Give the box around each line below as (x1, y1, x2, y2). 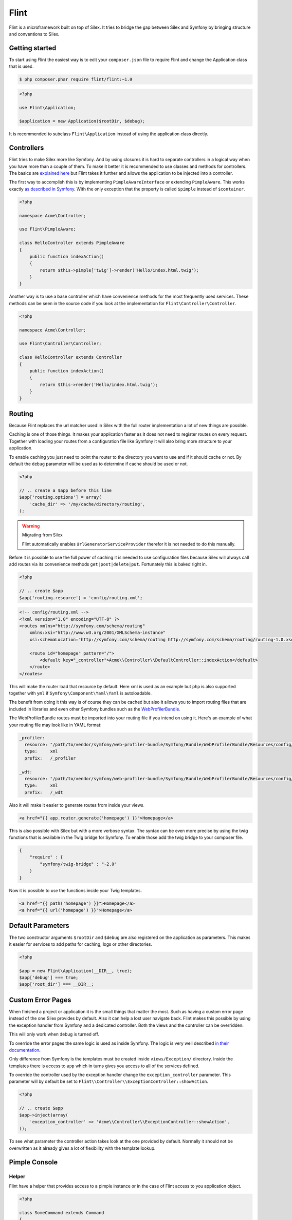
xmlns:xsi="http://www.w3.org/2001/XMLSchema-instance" (29, 630, 166, 635)
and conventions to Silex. (9, 31, 60, 37)
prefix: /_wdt (24, 790, 63, 795)
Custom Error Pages (9, 996, 72, 1004)
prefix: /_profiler (24, 755, 76, 761)
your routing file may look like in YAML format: (9, 722, 102, 728)
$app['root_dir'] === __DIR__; (19, 981, 94, 987)
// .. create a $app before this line (19, 488, 112, 493)
